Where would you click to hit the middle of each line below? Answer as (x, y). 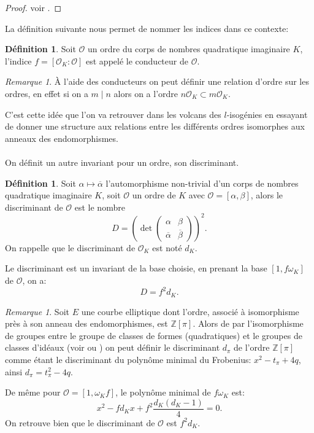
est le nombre (100, 207)
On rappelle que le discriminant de (70, 247)
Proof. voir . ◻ (33, 7)
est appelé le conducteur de (137, 60)
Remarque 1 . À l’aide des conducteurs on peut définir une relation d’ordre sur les (157, 81)
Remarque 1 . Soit (37, 311)
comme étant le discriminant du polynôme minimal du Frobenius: (128, 359)
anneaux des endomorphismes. (62, 138)
